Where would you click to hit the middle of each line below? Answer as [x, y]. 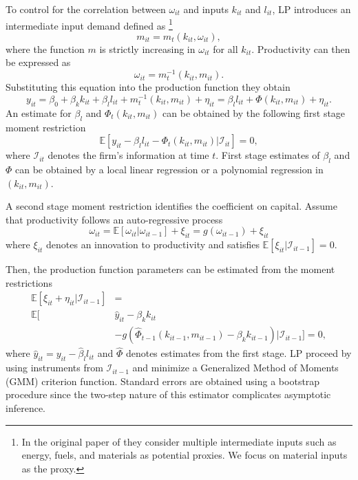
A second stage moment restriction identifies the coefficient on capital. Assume [171, 206]
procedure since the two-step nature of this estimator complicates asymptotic [168, 394]
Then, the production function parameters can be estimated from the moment [170, 269]
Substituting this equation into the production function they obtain [148, 87]
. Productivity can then [301, 48]
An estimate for [39, 112]
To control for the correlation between [86, 9]
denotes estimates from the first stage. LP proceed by [239, 353]
